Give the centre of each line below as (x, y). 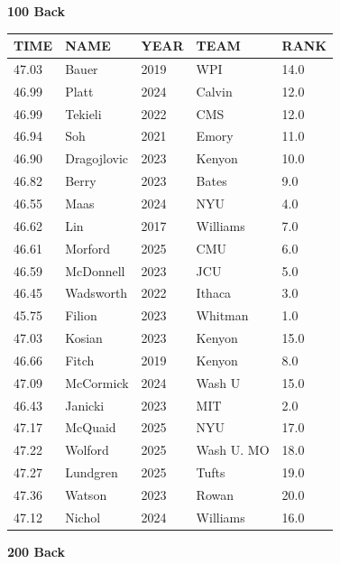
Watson (86, 494)
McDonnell (95, 270)
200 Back (36, 551)
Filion (81, 315)
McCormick (97, 382)
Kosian (84, 338)
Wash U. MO (233, 450)
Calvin (214, 91)
